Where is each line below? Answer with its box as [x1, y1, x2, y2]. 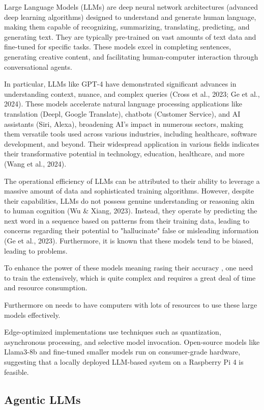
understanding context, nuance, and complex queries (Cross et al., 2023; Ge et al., [4, 88, 260, 99]
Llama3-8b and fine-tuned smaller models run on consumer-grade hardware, [4, 346, 241, 357]
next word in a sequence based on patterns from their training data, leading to [4, 215, 249, 226]
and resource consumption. [4, 282, 87, 293]
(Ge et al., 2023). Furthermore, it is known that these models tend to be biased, [4, 235, 253, 246]
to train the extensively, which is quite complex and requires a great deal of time [4, 272, 256, 283]
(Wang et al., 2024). [4, 158, 67, 169]
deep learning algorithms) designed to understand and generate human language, [4, 11, 256, 22]
